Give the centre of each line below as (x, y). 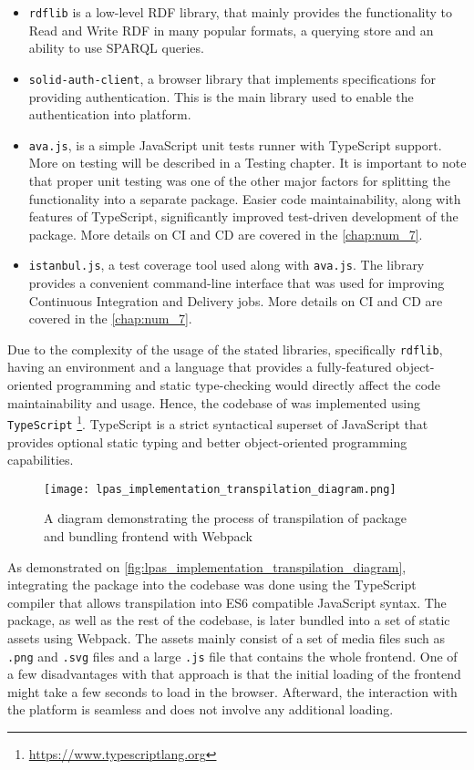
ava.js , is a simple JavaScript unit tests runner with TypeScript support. (235, 144)
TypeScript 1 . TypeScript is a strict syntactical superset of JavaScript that (218, 422)
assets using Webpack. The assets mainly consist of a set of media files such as (227, 637)
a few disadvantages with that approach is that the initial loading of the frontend (234, 674)
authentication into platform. (110, 114)
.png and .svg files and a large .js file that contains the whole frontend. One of (232, 656)
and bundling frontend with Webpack (148, 535)
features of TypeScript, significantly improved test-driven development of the (243, 216)
